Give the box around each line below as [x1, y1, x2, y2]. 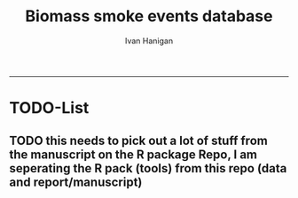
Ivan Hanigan [124, 35, 174, 46]
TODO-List [9, 98, 90, 118]
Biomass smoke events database [25, 6, 273, 27]
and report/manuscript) [9, 174, 143, 189]
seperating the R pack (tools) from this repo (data [9, 161, 287, 176]
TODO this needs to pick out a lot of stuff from [9, 133, 268, 148]
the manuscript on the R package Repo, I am [9, 147, 257, 162]
